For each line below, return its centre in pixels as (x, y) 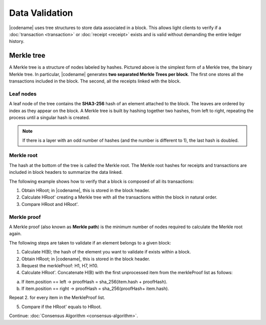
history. (17, 41)
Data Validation (41, 13)
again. (16, 234)
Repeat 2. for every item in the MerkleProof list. (57, 298)
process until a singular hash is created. (50, 117)
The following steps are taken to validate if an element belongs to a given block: (90, 243)
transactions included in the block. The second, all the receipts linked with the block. (95, 81)
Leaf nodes (23, 94)
